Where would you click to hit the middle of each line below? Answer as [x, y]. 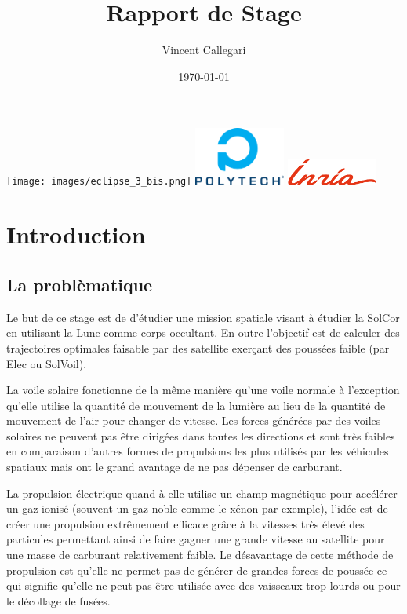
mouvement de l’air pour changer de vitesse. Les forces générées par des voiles [194, 420]
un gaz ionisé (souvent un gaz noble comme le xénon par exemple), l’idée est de [197, 508]
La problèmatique [80, 284]
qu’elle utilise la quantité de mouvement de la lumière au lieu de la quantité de [196, 405]
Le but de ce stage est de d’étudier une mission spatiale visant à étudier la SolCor [203, 317]
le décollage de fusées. [58, 600]
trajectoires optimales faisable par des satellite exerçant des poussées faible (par [198, 347]
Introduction [76, 234]
